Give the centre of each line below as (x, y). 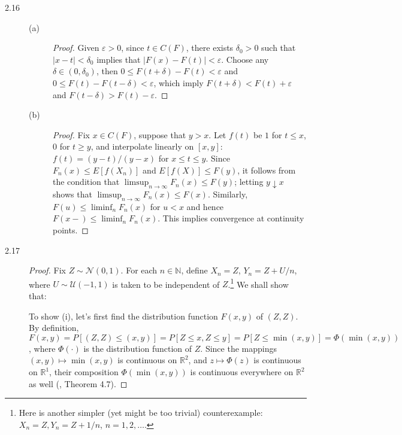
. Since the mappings (238, 348)
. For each (139, 270)
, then (107, 71)
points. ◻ (71, 230)
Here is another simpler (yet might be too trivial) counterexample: (141, 413)
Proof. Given (76, 48)
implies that (119, 59)
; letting (249, 182)
